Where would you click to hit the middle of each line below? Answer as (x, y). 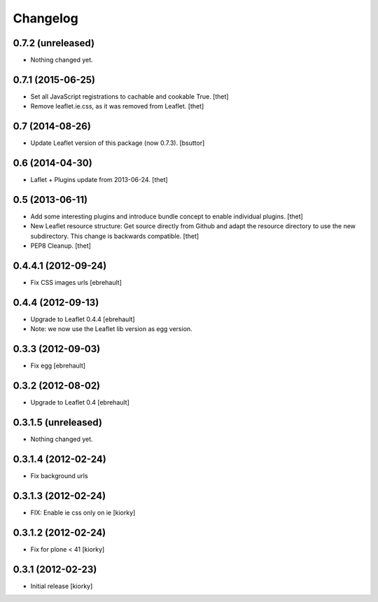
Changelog (45, 18)
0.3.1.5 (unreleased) (58, 422)
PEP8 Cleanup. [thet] (61, 246)
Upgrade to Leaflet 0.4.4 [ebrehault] (83, 319)
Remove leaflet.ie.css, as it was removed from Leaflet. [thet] (117, 106)
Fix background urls (59, 476)
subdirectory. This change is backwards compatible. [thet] (115, 236)
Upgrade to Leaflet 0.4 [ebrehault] (80, 402)
